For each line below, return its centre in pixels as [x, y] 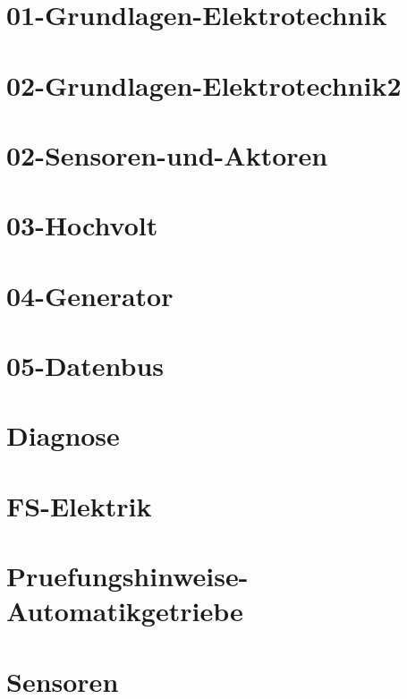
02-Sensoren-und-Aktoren [167, 154]
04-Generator [90, 295]
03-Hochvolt [82, 225]
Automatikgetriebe [125, 611]
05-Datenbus [85, 366]
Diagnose [63, 435]
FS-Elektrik [79, 505]
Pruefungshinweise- [127, 576]
